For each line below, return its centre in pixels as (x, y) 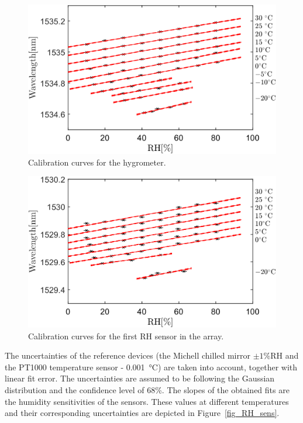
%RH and (281, 355)
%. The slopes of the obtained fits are (222, 390)
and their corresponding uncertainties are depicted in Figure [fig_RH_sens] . (142, 413)
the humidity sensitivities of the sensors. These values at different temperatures (147, 401)
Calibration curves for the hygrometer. (97, 162)
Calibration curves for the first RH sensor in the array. (126, 336)
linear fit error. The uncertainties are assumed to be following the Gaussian (140, 378)
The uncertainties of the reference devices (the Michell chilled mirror (128, 355)
